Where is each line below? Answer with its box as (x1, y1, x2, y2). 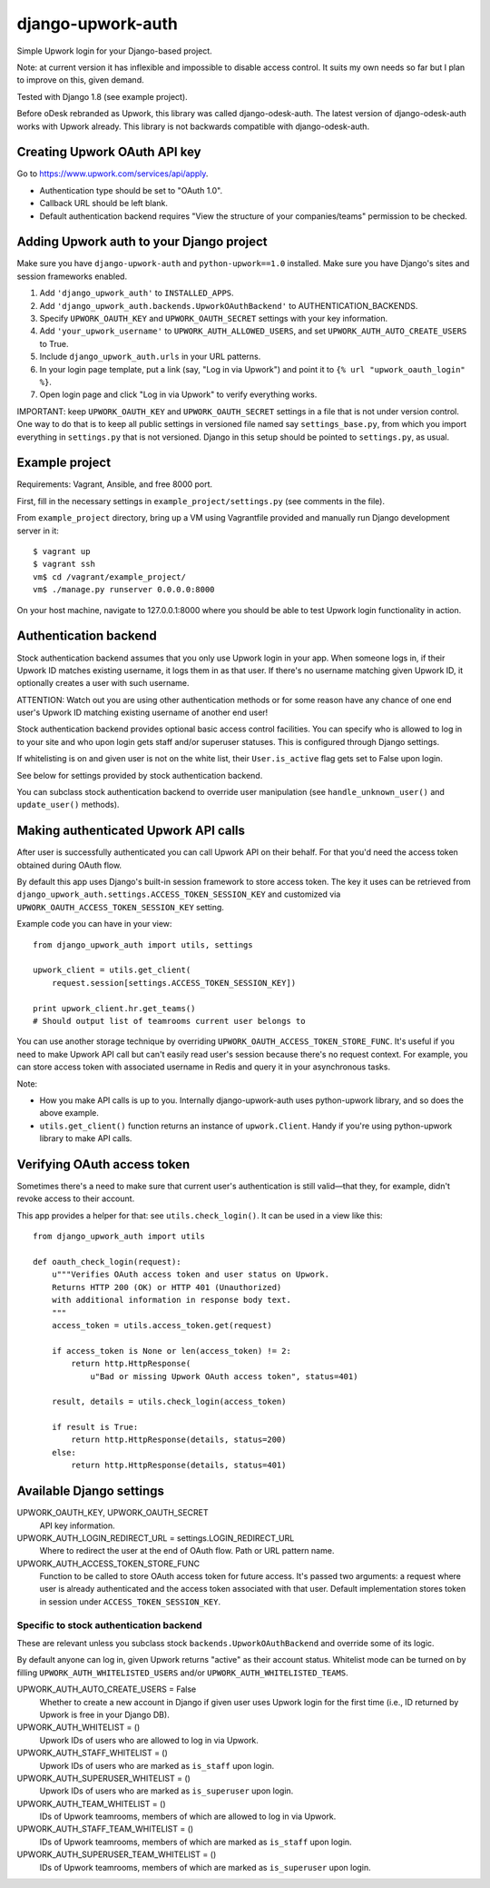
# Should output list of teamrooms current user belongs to (33, 1016, 306, 1026)
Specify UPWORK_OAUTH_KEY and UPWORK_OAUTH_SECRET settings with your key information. (39, 313, 388, 324)
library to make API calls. (39, 1133, 132, 1144)
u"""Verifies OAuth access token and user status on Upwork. (51, 1269, 330, 1280)
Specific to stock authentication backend (16, 1618, 203, 1631)
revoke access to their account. (16, 1193, 135, 1204)
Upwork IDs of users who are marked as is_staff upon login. (39, 1760, 275, 1771)
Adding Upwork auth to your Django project (16, 234, 268, 250)
